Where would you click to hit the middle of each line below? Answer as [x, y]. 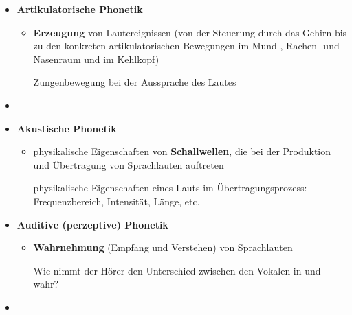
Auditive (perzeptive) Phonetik [92, 224]
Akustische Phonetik [67, 128]
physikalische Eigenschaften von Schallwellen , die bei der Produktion [182, 151]
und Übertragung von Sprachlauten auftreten [129, 164]
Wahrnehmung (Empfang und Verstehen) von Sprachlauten [163, 247]
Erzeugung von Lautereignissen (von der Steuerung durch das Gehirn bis [190, 32]
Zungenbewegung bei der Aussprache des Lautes [135, 82]
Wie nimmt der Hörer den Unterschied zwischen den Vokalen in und [177, 270]
